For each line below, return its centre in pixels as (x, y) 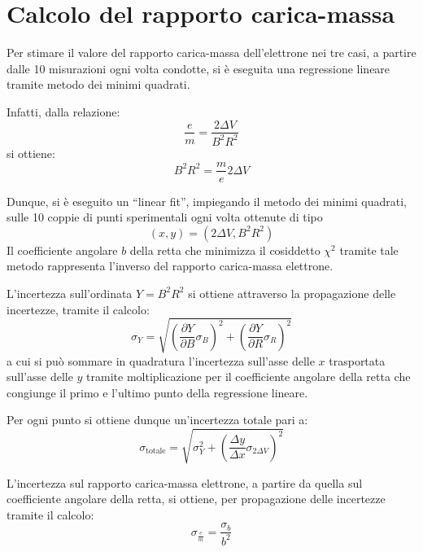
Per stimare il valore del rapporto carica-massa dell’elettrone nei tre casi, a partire (211, 53)
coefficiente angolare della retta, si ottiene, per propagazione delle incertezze (196, 499)
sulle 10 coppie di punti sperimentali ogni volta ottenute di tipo (165, 217)
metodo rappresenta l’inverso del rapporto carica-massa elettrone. (170, 266)
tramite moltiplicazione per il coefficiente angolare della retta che (249, 377)
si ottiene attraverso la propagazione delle (292, 293)
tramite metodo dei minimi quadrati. (98, 84)
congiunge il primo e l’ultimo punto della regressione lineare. (157, 392)
